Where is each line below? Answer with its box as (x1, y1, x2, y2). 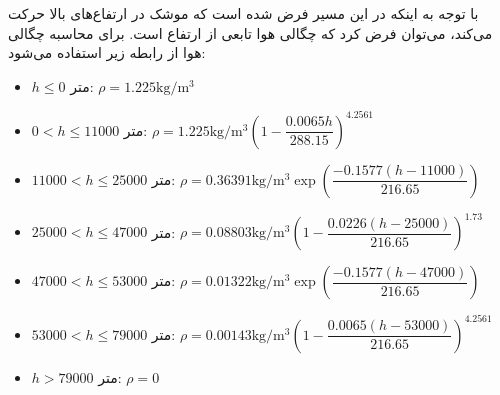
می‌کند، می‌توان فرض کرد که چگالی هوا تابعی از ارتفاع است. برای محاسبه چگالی (8, 22, 493, 43)
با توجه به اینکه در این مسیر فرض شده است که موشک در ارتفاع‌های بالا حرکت (8, 3, 479, 23)
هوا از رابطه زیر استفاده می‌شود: (8, 42, 206, 63)
